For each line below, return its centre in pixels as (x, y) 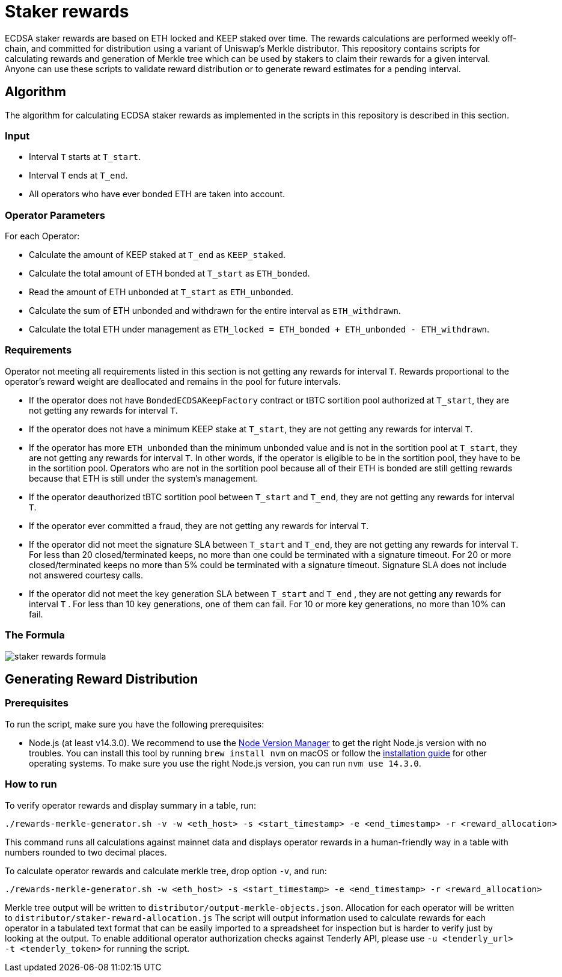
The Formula (35, 635)
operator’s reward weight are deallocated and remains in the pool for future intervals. (173, 381)
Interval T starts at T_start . (85, 157)
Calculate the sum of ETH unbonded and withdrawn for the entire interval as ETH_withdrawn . (215, 311)
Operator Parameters (55, 215)
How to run (31, 784)
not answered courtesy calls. (86, 575)
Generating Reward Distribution (102, 679)
